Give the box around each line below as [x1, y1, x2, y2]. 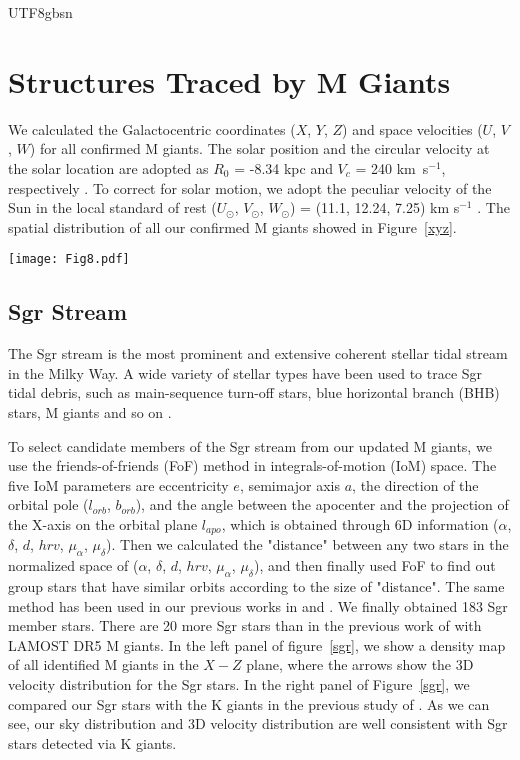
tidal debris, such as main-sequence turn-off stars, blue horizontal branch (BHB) [8, 382, 500, 403]
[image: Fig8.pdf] [8, 252, 130, 267]
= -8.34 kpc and [234, 157, 333, 178]
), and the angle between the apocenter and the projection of [135, 494, 509, 515]
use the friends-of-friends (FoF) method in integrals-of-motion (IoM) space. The [8, 455, 497, 476]
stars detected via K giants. [8, 732, 177, 753]
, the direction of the [352, 474, 479, 495]
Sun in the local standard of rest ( [8, 197, 217, 218]
